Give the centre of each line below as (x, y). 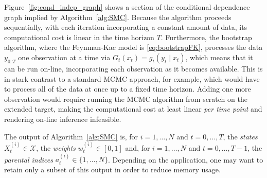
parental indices (29, 159)
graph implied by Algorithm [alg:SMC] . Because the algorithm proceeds (118, 17)
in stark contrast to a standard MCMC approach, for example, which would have (132, 78)
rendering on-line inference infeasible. (63, 119)
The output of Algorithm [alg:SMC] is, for (71, 136)
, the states (240, 136)
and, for (138, 147)
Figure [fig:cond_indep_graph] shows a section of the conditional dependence (127, 7)
